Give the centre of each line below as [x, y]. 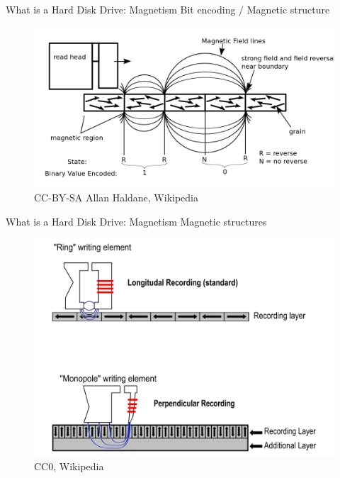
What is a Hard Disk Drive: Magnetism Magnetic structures [136, 221]
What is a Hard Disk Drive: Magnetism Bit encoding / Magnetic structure [168, 9]
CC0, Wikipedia [69, 466]
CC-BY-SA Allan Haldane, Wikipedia [116, 198]
